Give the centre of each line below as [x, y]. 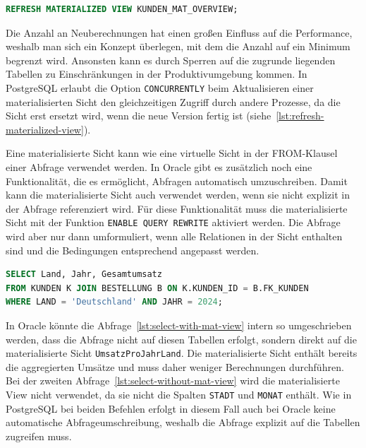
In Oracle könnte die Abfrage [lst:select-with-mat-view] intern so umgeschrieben [179, 325]
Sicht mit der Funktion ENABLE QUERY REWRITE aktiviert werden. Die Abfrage [173, 222]
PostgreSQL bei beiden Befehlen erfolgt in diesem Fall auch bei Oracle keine [171, 408]
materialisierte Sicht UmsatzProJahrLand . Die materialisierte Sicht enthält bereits [182, 353]
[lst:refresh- [300, 116]
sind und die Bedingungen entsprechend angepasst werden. [133, 250]
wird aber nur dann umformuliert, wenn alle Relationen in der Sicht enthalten [174, 236]
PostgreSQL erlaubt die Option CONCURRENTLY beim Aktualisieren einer [160, 87]
